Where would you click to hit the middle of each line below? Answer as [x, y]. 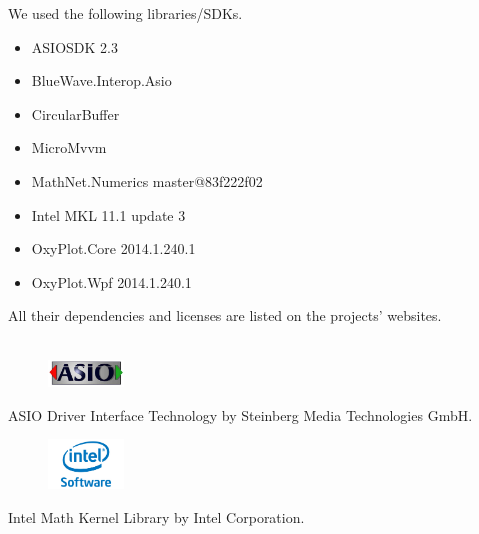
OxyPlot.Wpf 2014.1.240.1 [111, 281]
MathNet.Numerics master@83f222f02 [147, 180]
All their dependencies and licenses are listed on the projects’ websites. [225, 315]
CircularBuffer [75, 113]
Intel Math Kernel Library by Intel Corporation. [156, 516]
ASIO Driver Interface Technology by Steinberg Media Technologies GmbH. [240, 414]
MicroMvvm [69, 147]
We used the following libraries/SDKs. [125, 13]
